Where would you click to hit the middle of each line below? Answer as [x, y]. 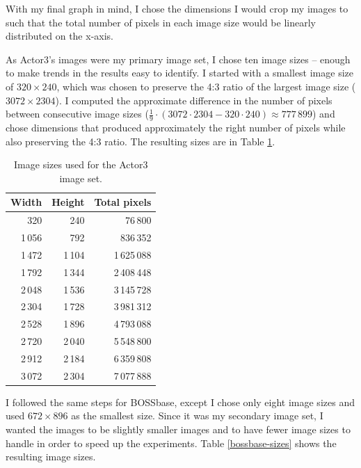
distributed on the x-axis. [59, 36]
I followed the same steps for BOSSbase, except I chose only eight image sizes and [180, 402]
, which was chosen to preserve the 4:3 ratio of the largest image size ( [206, 86]
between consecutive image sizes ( [77, 114]
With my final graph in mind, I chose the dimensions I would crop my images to [177, 8]
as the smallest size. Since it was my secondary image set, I [197, 415]
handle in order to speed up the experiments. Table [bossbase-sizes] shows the [171, 443]
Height [68, 202]
